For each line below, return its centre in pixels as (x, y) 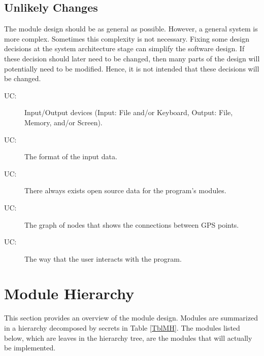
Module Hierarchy (69, 293)
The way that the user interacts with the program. (103, 258)
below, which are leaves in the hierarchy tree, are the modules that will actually (128, 337)
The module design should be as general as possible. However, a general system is (131, 29)
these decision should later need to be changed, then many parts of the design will (132, 58)
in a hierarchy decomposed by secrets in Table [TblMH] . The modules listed (122, 328)
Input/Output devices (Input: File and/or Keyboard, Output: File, (129, 112)
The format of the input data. (71, 156)
